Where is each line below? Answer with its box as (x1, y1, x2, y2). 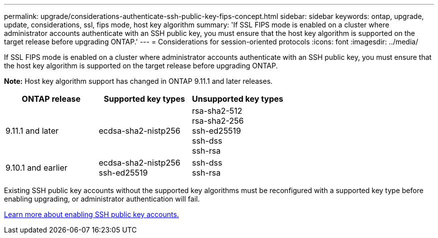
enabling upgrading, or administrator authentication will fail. (4, 195, 200, 203)
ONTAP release (21, 94, 80, 104)
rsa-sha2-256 (192, 116, 244, 126)
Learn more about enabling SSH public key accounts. (4, 210, 179, 219)
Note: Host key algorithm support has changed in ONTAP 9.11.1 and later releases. (4, 77, 273, 85)
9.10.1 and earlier (5, 163, 67, 173)
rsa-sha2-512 (192, 106, 242, 116)
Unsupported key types (192, 94, 283, 104)
